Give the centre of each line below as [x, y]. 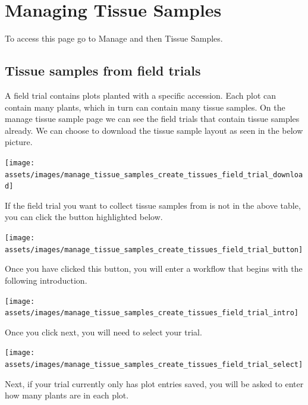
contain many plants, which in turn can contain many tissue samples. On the [145, 107]
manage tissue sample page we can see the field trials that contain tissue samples [152, 119]
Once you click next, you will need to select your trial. [103, 332]
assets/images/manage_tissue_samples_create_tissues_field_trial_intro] [152, 313]
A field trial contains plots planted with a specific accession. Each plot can [140, 95]
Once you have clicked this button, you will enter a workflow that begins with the [154, 269]
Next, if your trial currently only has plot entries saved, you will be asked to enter [154, 383]
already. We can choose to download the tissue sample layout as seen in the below [154, 130]
